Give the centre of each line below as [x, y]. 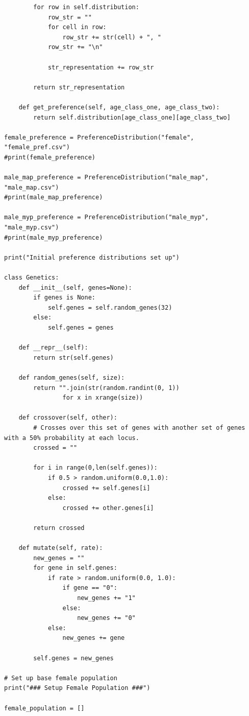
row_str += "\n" [75, 47]
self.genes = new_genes [73, 658]
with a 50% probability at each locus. [72, 438]
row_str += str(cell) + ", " [112, 37]
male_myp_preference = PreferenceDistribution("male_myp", [106, 217]
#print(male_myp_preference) [54, 237]
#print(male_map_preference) [54, 198]
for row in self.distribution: [86, 7]
